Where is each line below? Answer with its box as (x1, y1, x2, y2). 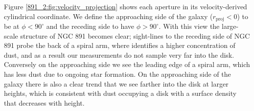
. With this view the (159, 21, 220, 31)
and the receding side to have (46, 21, 135, 31)
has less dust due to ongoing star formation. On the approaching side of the (4, 69, 231, 79)
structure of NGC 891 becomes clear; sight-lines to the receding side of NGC (20, 30, 250, 41)
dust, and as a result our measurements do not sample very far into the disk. (4, 49, 234, 60)
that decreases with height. (4, 97, 85, 108)
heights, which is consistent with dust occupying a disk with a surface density (4, 88, 237, 98)
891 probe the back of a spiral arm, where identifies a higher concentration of (4, 40, 235, 50)
